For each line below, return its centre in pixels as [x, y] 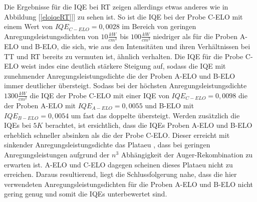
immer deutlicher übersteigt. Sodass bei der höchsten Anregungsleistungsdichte [125, 85]
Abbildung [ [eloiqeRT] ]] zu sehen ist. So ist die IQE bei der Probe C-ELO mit [123, 16]
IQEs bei [18, 125]
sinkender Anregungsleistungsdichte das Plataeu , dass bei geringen [107, 145]
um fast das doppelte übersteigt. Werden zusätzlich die [155, 115]
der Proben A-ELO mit [40, 106]
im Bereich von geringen [159, 26]
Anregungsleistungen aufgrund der [57, 154]
